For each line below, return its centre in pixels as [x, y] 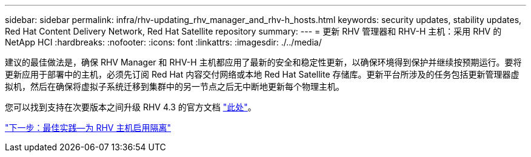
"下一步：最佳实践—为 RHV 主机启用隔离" [88, 128]
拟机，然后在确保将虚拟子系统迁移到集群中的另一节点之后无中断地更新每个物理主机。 [175, 86]
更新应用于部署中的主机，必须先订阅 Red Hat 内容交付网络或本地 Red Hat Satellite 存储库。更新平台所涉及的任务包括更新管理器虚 [262, 74]
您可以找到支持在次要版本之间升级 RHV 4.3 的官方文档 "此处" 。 [131, 107]
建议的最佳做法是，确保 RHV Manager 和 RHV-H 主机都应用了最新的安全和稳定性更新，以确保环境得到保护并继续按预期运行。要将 [263, 62]
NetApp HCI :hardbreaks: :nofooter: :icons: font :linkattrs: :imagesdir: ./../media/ [163, 42]
